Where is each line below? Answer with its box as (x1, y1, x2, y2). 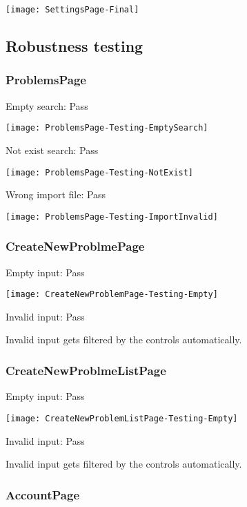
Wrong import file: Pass (6, 187, 106, 202)
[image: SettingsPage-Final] (6, 5, 139, 15)
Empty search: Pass (6, 98, 88, 113)
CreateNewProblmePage (6, 238, 145, 255)
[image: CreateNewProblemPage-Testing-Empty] (6, 289, 218, 300)
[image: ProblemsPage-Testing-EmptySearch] (6, 123, 208, 133)
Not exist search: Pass (6, 142, 99, 157)
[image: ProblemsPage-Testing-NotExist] (6, 167, 194, 178)
